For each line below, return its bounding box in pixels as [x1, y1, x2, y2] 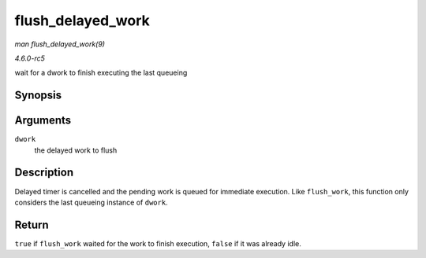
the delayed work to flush [34, 146, 118, 155]
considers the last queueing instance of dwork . [14, 197, 169, 207]
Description [14, 166, 74, 179]
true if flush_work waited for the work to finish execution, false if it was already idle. [14, 238, 301, 248]
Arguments [14, 114, 72, 127]
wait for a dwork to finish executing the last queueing [14, 68, 188, 78]
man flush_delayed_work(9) [14, 39, 106, 49]
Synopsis [14, 89, 62, 102]
